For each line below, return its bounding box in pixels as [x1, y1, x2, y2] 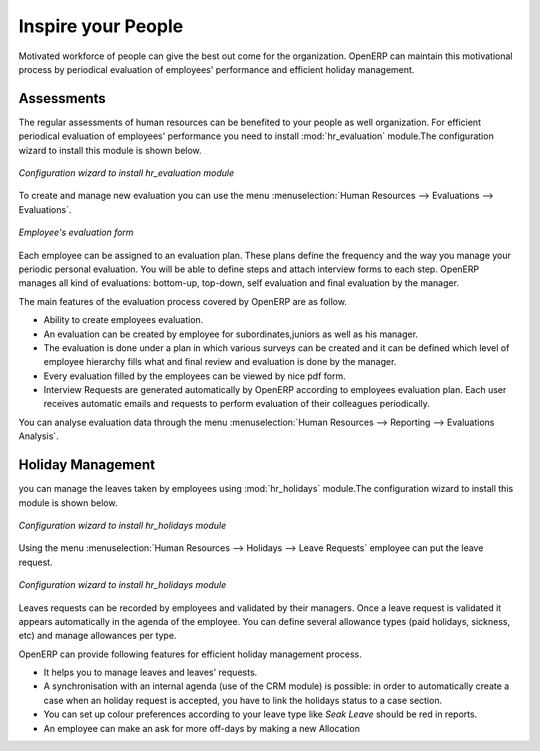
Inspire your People [18, 15, 184, 37]
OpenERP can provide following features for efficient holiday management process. [18, 648, 362, 660]
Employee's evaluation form [18, 226, 134, 239]
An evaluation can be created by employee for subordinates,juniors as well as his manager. [43, 328, 419, 340]
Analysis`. [18, 430, 59, 442]
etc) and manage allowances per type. [18, 630, 177, 642]
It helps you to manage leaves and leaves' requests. [43, 666, 258, 679]
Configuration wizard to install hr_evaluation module [18, 167, 235, 179]
